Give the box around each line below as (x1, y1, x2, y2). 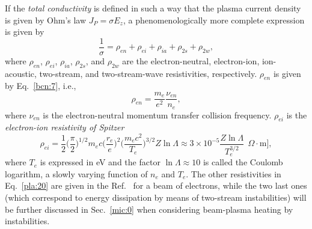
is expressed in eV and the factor (40, 156, 161, 168)
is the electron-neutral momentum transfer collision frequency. (43, 108, 272, 121)
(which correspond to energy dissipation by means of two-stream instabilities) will (5, 191, 307, 203)
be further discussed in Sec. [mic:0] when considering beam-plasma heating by (5, 203, 293, 215)
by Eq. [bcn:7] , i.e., (5, 79, 76, 92)
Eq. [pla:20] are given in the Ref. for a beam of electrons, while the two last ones (5, 179, 307, 192)
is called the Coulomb (203, 156, 283, 168)
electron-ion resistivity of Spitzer (5, 121, 124, 133)
